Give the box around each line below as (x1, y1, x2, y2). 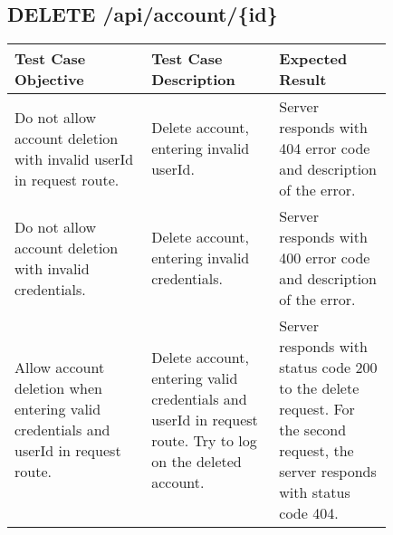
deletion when (14, 377, 102, 399)
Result (279, 69, 327, 91)
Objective (14, 69, 84, 91)
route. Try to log (151, 429, 257, 451)
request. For (279, 398, 355, 420)
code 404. (279, 502, 339, 524)
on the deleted (151, 450, 242, 472)
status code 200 (279, 357, 378, 378)
